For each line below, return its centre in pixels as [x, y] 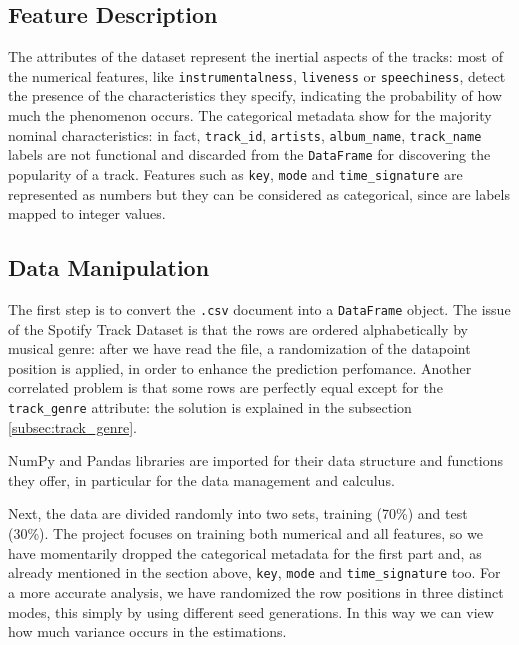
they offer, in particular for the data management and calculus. [201, 479]
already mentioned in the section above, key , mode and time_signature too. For [254, 572]
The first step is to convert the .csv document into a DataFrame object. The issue [259, 309]
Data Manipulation [109, 267]
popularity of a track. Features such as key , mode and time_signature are [235, 173]
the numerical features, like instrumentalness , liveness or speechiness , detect [257, 75]
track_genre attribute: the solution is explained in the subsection [210, 407]
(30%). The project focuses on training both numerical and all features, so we [245, 533]
